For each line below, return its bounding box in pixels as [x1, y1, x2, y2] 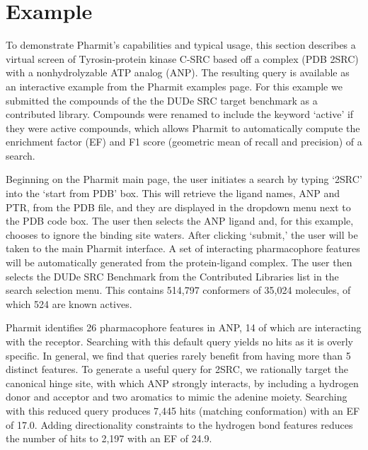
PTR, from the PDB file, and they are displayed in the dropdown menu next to [6, 199, 351, 214]
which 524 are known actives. [6, 296, 132, 311]
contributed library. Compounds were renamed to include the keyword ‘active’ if [6, 107, 354, 122]
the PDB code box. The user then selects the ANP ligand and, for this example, [6, 213, 354, 228]
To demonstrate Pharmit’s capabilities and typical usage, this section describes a [6, 37, 356, 52]
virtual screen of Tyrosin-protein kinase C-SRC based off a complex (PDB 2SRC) [6, 51, 359, 66]
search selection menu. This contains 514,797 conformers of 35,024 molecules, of [6, 283, 351, 297]
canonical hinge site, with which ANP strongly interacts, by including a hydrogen [6, 375, 359, 390]
